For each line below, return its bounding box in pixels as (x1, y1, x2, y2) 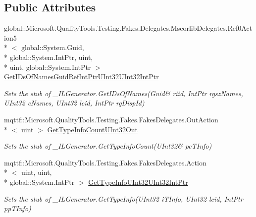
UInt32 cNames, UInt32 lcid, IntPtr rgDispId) (4, 98, 145, 108)
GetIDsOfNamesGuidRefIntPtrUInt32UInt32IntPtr (4, 71, 159, 82)
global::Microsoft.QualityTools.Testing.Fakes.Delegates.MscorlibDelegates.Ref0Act (4, 23, 253, 33)
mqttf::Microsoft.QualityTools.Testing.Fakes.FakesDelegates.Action (4, 157, 206, 167)
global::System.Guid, (21, 42, 84, 53)
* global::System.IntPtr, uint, (4, 52, 93, 62)
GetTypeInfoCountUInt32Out (47, 124, 138, 134)
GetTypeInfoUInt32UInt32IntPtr (88, 176, 188, 187)
